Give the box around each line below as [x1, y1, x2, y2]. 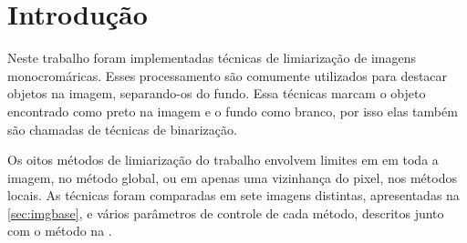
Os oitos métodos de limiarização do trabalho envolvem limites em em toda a [7, 150, 439, 169]
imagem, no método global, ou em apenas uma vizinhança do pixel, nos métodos [7, 167, 457, 187]
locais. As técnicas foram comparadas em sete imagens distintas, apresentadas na [7, 186, 460, 205]
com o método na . [7, 221, 112, 240]
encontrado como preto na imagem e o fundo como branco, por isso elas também [7, 101, 458, 120]
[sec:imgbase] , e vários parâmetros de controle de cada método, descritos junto [7, 203, 444, 222]
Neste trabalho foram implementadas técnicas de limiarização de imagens [7, 48, 416, 67]
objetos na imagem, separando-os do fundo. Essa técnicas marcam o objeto [7, 84, 426, 103]
